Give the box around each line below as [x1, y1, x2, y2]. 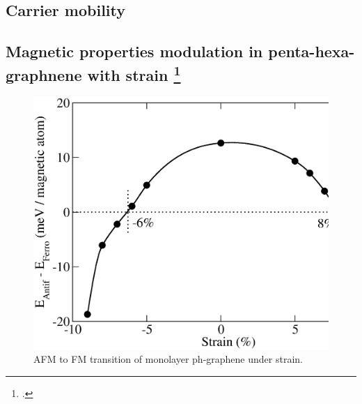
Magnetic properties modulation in [6, 40, 263, 62]
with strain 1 [87, 61, 181, 85]
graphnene [6, 63, 82, 85]
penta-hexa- [268, 40, 355, 62]
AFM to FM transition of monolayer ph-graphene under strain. [33, 352, 303, 366]
